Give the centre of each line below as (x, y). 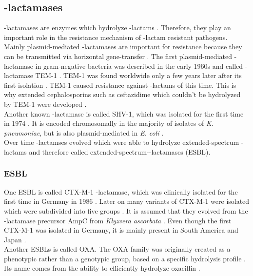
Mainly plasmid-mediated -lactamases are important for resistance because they (123, 47)
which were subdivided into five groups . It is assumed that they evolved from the (126, 210)
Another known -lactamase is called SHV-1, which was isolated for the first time (124, 113)
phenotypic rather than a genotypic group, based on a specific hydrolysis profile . (125, 258)
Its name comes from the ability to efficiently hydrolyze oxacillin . (102, 268)
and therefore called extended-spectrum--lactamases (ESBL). (120, 151)
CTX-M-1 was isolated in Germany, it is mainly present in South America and (121, 230)
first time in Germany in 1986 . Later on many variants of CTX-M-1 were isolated (127, 201)
